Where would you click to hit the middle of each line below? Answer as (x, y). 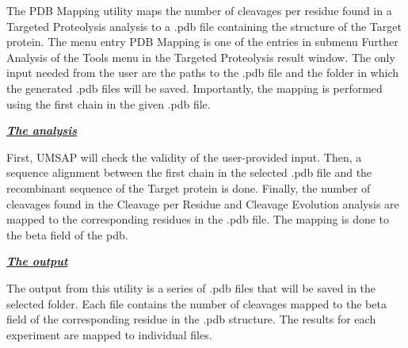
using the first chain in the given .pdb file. (109, 103)
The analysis (42, 130)
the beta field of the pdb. (67, 234)
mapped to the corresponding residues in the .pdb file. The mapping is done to (198, 219)
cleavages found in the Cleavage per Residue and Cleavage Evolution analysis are (203, 203)
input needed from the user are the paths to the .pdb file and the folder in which (203, 73)
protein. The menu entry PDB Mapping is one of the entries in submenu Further (202, 42)
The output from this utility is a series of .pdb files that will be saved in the (191, 287)
